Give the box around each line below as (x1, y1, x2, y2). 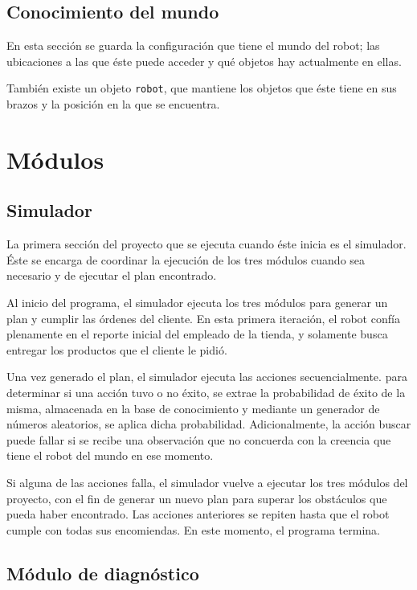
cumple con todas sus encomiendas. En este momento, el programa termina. (6, 521, 380, 538)
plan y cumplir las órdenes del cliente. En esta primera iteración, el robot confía (6, 309, 400, 326)
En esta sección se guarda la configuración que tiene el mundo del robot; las (6, 37, 380, 54)
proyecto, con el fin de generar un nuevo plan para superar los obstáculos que (6, 490, 387, 506)
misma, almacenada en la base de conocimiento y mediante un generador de (6, 399, 380, 416)
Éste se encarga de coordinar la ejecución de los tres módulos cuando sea (6, 251, 366, 268)
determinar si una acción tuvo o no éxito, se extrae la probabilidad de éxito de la (6, 383, 406, 400)
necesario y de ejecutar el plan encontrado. (6, 267, 217, 284)
